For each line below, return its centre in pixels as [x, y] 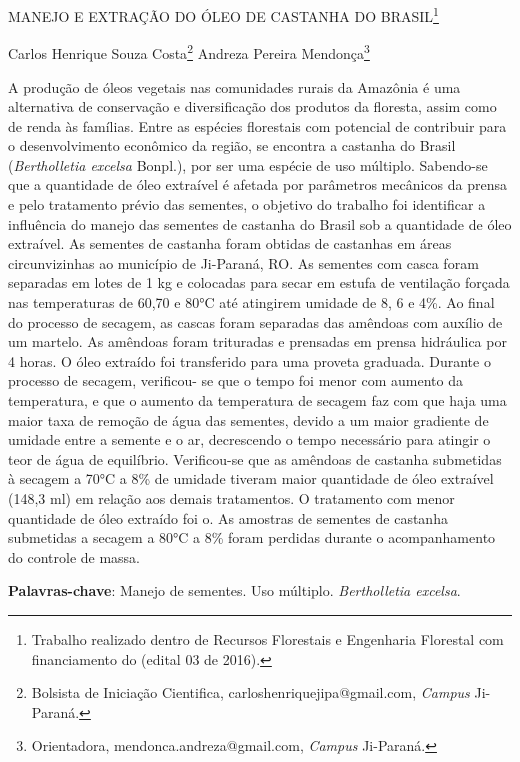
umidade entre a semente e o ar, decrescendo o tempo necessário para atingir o [249, 439]
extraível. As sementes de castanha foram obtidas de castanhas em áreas [230, 243]
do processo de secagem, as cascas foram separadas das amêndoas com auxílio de [255, 321]
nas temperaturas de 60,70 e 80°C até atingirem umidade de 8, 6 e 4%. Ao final [251, 302]
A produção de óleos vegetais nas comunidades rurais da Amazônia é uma [234, 86]
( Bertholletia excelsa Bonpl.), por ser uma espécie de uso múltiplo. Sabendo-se [248, 164]
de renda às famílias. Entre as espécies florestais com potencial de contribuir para [257, 125]
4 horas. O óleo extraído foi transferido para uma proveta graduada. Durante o [249, 360]
